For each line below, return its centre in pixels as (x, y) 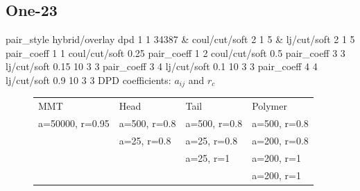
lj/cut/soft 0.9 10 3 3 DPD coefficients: (88, 80)
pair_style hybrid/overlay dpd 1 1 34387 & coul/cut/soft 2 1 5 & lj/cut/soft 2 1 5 (180, 39)
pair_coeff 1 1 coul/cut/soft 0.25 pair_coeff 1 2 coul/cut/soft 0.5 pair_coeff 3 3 (175, 52)
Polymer (269, 106)
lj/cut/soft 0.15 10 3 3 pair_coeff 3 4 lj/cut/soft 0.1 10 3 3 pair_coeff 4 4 (162, 66)
